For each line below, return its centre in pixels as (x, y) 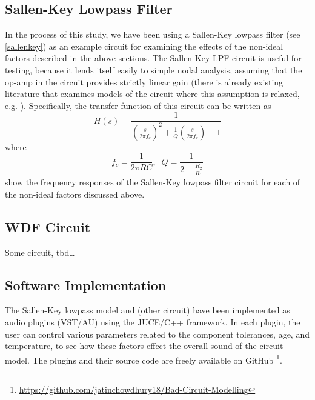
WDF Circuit (48, 226)
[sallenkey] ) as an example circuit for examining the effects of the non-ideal (144, 46)
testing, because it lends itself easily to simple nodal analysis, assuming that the (154, 69)
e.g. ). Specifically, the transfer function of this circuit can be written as (138, 105)
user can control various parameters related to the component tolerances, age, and (157, 334)
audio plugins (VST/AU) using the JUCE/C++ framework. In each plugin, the (153, 322)
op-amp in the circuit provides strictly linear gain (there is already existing (144, 82)
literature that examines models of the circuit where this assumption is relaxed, (152, 94)
